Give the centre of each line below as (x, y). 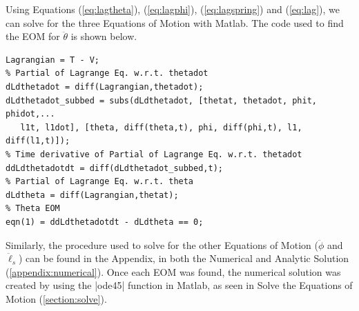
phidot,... (30, 114)
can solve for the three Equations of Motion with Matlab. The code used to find (175, 22)
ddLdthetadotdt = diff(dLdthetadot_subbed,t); (114, 168)
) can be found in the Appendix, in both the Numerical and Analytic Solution (184, 258)
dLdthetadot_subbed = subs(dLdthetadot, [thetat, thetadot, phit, (162, 100)
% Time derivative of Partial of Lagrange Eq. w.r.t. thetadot (154, 154)
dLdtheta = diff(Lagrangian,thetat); (92, 195)
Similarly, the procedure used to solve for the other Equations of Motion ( (162, 244)
